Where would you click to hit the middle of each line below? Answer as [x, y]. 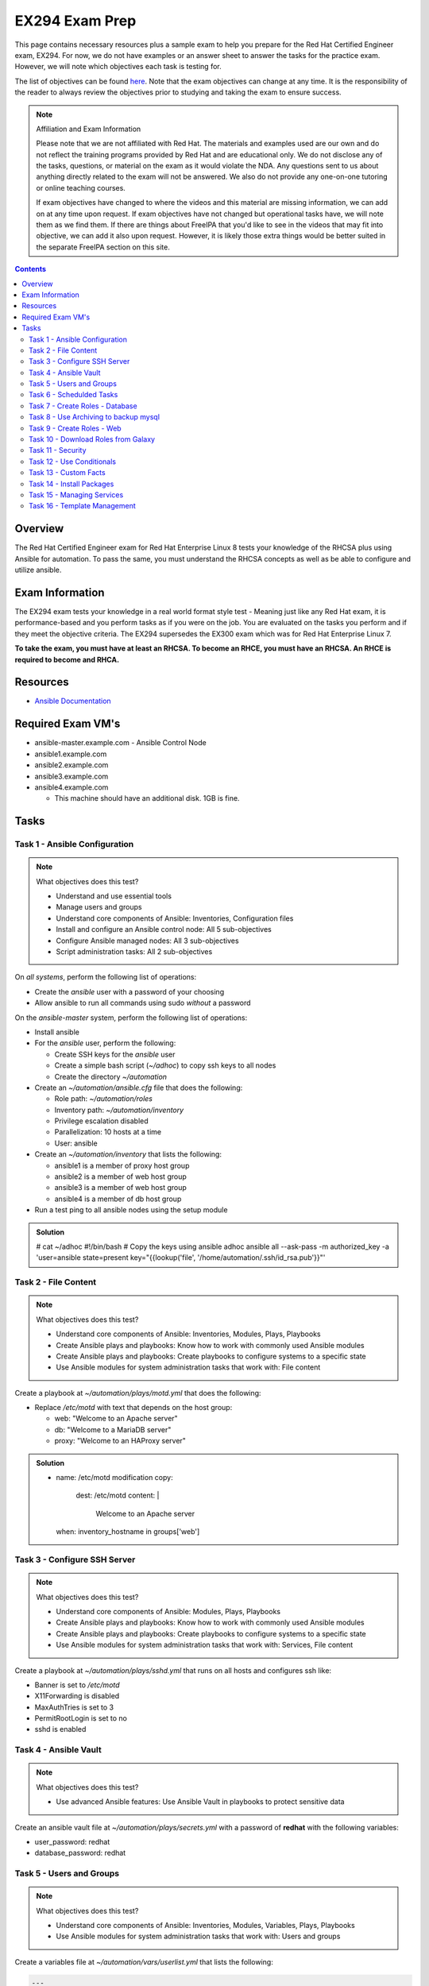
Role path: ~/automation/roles [103, 1099]
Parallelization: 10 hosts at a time [108, 1132]
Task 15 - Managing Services [76, 495]
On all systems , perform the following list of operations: [106, 977]
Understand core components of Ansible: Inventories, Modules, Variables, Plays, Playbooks [205, 1926]
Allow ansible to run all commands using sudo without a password [143, 1003]
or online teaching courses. [81, 187]
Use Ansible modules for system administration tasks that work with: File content [188, 1367]
